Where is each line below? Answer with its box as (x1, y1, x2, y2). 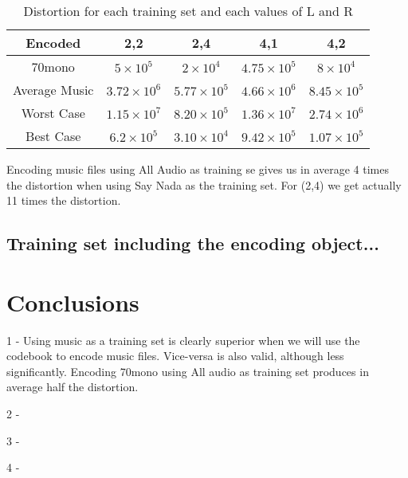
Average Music (13, 80, 94, 99)
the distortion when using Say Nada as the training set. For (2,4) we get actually (6, 176, 402, 193)
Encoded (25, 33, 81, 52)
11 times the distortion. (6, 192, 121, 209)
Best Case (25, 127, 81, 145)
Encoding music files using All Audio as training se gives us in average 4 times (6, 161, 389, 177)
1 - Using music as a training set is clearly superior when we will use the (6, 331, 360, 348)
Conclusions (6, 285, 139, 318)
